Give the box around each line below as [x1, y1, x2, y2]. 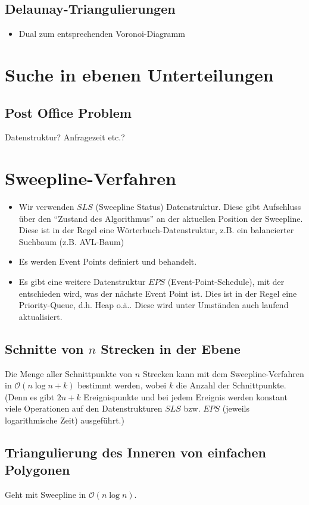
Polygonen [5, 460, 70, 479]
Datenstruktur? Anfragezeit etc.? [5, 131, 125, 143]
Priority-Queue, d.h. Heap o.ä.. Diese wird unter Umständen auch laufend [18, 299, 289, 311]
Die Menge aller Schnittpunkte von [5, 367, 133, 379]
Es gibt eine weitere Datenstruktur [18, 275, 146, 288]
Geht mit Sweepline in [5, 488, 86, 501]
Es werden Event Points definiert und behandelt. [18, 255, 197, 268]
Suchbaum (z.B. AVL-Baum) [18, 235, 124, 247]
